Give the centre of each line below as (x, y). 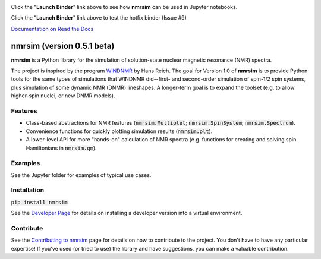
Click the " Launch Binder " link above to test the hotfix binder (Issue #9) (99, 18)
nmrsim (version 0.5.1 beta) (63, 45)
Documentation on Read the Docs (52, 29)
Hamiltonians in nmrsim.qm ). (62, 148)
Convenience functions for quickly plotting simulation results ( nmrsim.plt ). (119, 131)
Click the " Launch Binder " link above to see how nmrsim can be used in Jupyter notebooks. (124, 7)
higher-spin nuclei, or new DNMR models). (63, 96)
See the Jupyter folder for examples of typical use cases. (81, 175)
